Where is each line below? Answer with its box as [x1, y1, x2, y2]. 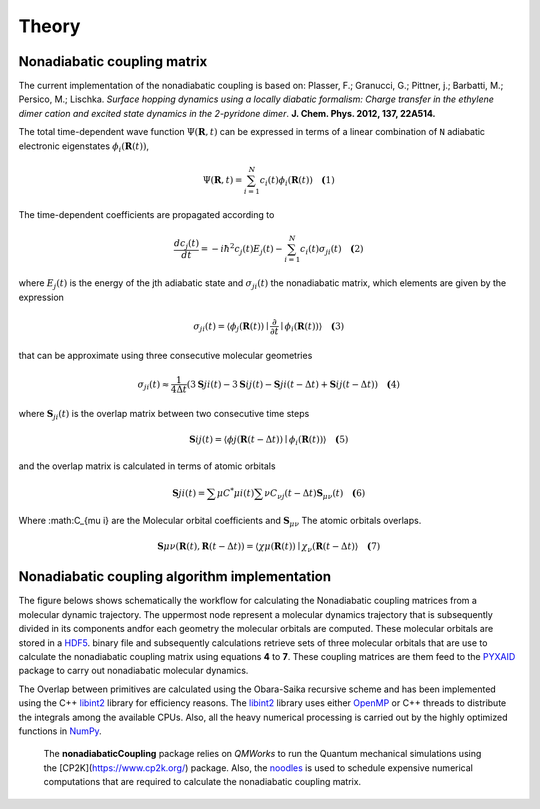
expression [18, 291, 65, 303]
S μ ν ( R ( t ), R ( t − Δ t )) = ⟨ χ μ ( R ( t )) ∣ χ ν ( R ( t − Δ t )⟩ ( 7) [156, 541, 381, 555]
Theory [18, 15, 81, 37]
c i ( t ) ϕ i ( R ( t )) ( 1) [259, 174, 335, 188]
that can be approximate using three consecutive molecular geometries [18, 349, 313, 361]
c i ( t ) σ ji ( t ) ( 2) [300, 243, 364, 257]
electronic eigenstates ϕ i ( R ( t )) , [18, 140, 150, 154]
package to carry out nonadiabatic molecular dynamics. [18, 665, 249, 677]
